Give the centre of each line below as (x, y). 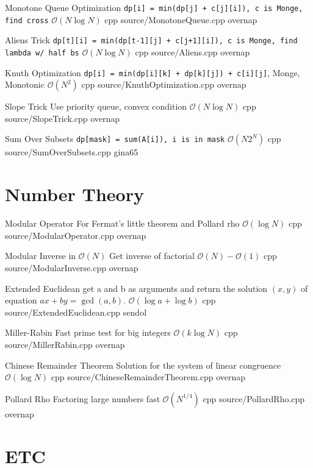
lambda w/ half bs (42, 53)
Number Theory (74, 194)
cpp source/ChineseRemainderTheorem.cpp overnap (148, 377)
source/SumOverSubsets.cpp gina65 (72, 152)
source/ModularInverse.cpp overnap (72, 267)
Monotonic (25, 84)
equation (21, 300)
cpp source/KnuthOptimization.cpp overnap (164, 84)
